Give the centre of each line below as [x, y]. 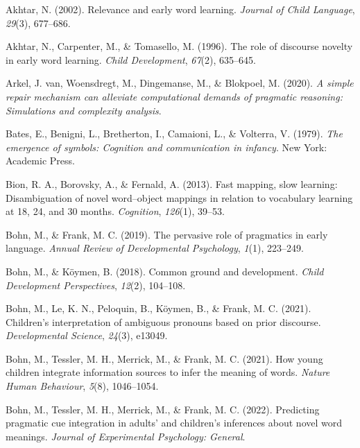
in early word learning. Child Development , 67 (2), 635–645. [131, 59]
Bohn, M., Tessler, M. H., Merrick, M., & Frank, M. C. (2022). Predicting [163, 409]
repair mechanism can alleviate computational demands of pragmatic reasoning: [174, 96]
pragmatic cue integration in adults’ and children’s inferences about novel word [174, 423]
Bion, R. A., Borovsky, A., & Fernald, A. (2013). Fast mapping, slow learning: [172, 183]
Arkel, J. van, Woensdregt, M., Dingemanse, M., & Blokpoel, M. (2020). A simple [180, 83]
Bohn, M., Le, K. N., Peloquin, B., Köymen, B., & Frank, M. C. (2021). [158, 308]
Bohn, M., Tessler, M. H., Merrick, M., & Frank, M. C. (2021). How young [164, 358]
